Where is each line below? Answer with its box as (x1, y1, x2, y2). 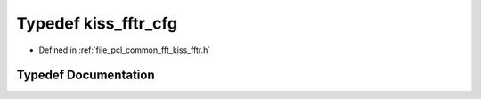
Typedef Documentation (16, 68, 155, 83)
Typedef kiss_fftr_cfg (16, 13, 178, 33)
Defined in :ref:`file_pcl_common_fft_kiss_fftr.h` (38, 45, 211, 55)
